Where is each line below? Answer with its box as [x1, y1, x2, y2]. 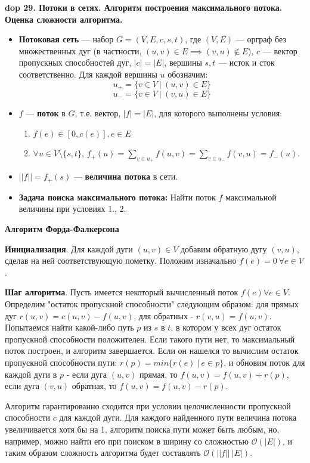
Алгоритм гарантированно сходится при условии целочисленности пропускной [5, 399, 291, 412]
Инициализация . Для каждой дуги [5, 242, 133, 255]
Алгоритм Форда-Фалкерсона [5, 223, 119, 235]
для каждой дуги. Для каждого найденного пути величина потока [59, 411, 297, 424]
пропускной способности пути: [5, 356, 117, 368]
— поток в [26, 107, 66, 119]
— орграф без [235, 33, 286, 45]
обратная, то [72, 379, 117, 392]
